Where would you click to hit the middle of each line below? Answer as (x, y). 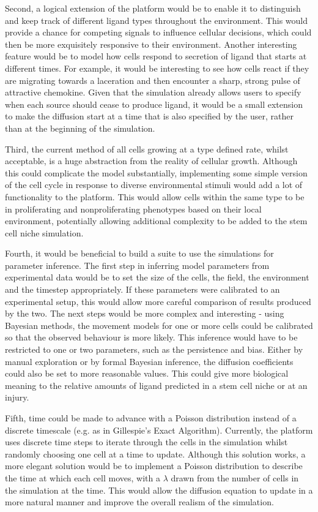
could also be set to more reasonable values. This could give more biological (147, 373)
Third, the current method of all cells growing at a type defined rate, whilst (147, 149)
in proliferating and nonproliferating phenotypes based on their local (133, 209)
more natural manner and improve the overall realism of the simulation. (139, 502)
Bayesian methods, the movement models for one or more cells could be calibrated (159, 325)
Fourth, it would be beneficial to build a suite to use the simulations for (139, 253)
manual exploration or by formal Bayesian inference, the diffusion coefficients (149, 361)
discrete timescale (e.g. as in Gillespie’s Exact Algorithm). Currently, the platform (159, 430)
